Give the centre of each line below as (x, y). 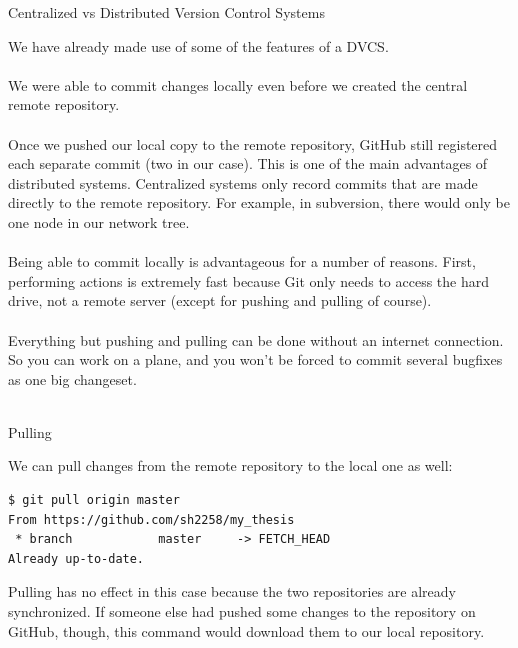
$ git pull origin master (94, 500)
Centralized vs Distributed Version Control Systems (166, 12)
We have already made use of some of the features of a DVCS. (198, 45)
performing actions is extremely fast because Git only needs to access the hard (249, 280)
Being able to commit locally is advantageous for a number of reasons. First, (242, 261)
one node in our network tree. (99, 221)
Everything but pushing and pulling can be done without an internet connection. (256, 339)
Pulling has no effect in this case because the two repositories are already (232, 591)
